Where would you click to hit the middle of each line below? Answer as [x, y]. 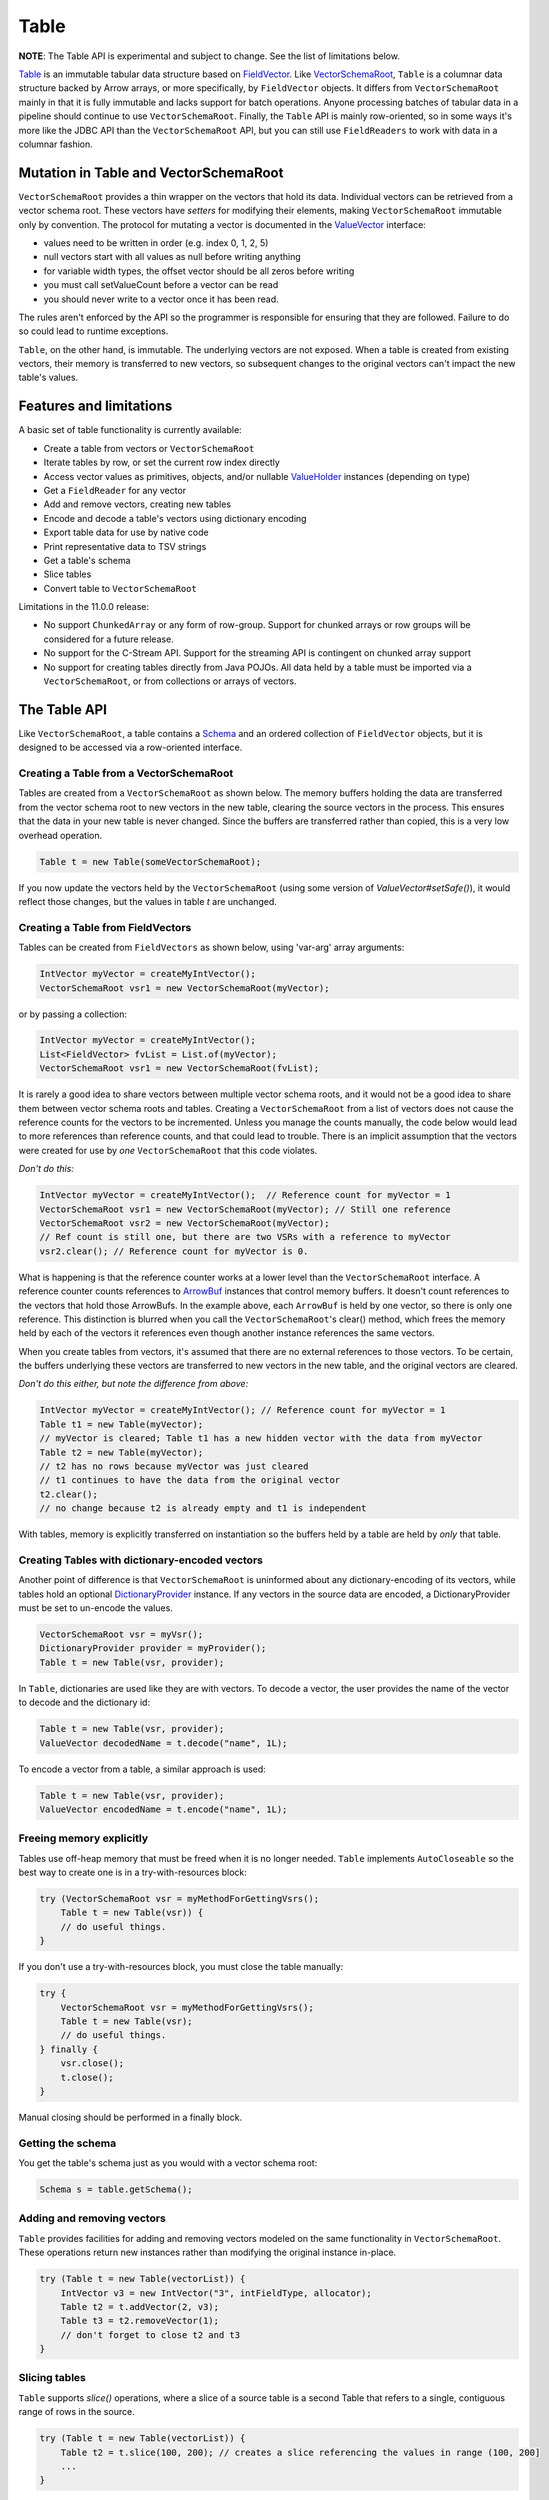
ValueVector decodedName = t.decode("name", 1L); [163, 1743]
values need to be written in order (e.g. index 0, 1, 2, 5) [156, 242]
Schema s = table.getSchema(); [116, 2189]
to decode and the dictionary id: [84, 1702]
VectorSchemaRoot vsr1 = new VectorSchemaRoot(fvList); [179, 1068]
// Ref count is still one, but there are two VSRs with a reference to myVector [245, 1237]
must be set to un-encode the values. [96, 1608]
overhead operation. [60, 835]
